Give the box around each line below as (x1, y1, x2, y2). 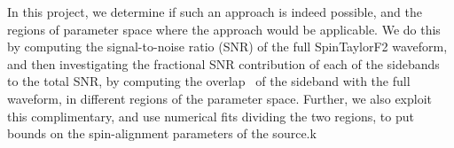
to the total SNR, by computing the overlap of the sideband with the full (7, 72, 411, 90)
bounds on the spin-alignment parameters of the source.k (7, 124, 317, 143)
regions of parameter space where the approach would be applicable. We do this (7, 19, 441, 38)
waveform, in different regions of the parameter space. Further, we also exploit (7, 89, 433, 107)
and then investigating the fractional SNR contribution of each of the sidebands (7, 54, 440, 73)
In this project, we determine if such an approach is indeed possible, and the (7, 3, 422, 20)
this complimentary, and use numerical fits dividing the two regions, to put (7, 106, 414, 125)
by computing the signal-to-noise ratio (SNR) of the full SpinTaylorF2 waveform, (7, 37, 448, 56)
